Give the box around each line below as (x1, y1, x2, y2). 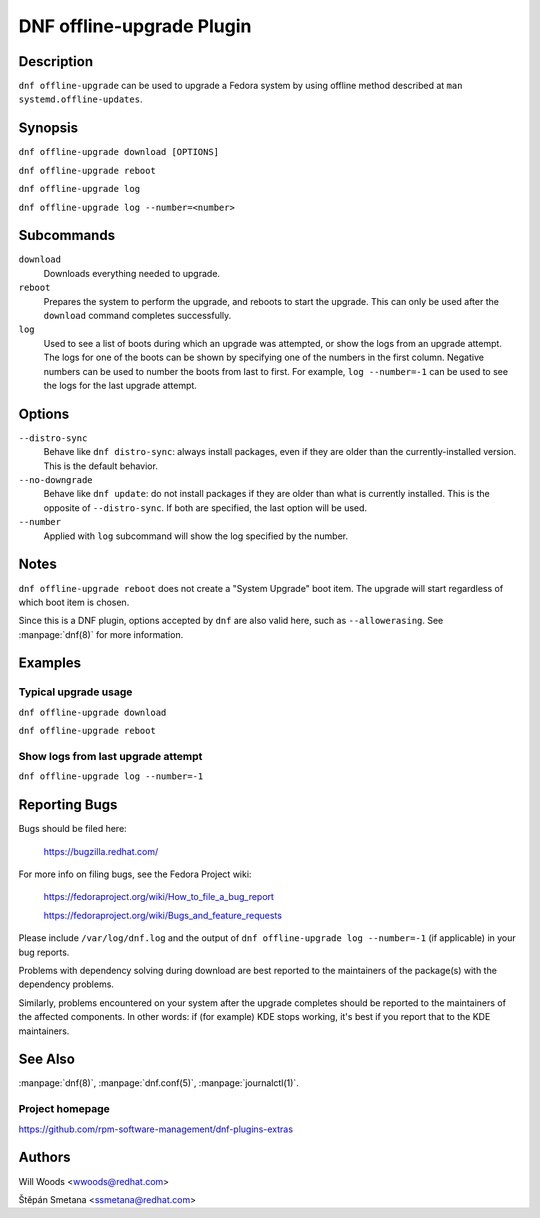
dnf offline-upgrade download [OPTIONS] (18, 146, 220, 158)
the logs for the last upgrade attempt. (43, 379, 197, 391)
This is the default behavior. (43, 460, 159, 472)
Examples (18, 655, 82, 672)
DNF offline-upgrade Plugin (18, 15, 252, 37)
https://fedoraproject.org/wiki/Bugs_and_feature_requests (43, 909, 282, 921)
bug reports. (18, 946, 70, 958)
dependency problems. (18, 978, 115, 990)
